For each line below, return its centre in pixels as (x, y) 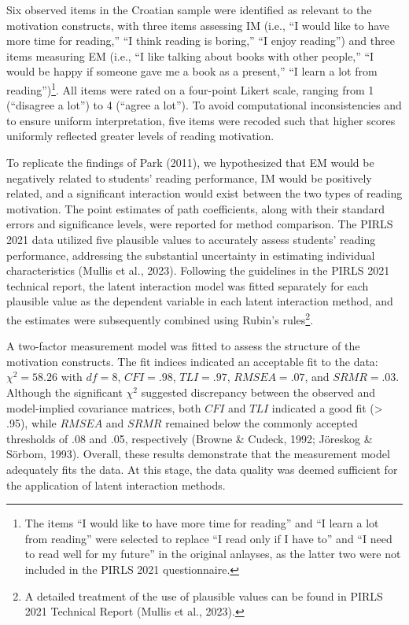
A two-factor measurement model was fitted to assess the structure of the (183, 346)
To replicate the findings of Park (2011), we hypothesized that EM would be (190, 162)
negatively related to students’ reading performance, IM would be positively (189, 178)
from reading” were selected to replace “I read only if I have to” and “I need (208, 538)
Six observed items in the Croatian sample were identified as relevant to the (189, 9)
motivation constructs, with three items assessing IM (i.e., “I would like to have (198, 25)
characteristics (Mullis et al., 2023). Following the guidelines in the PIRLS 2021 (198, 270)
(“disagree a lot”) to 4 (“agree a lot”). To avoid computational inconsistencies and (204, 105)
